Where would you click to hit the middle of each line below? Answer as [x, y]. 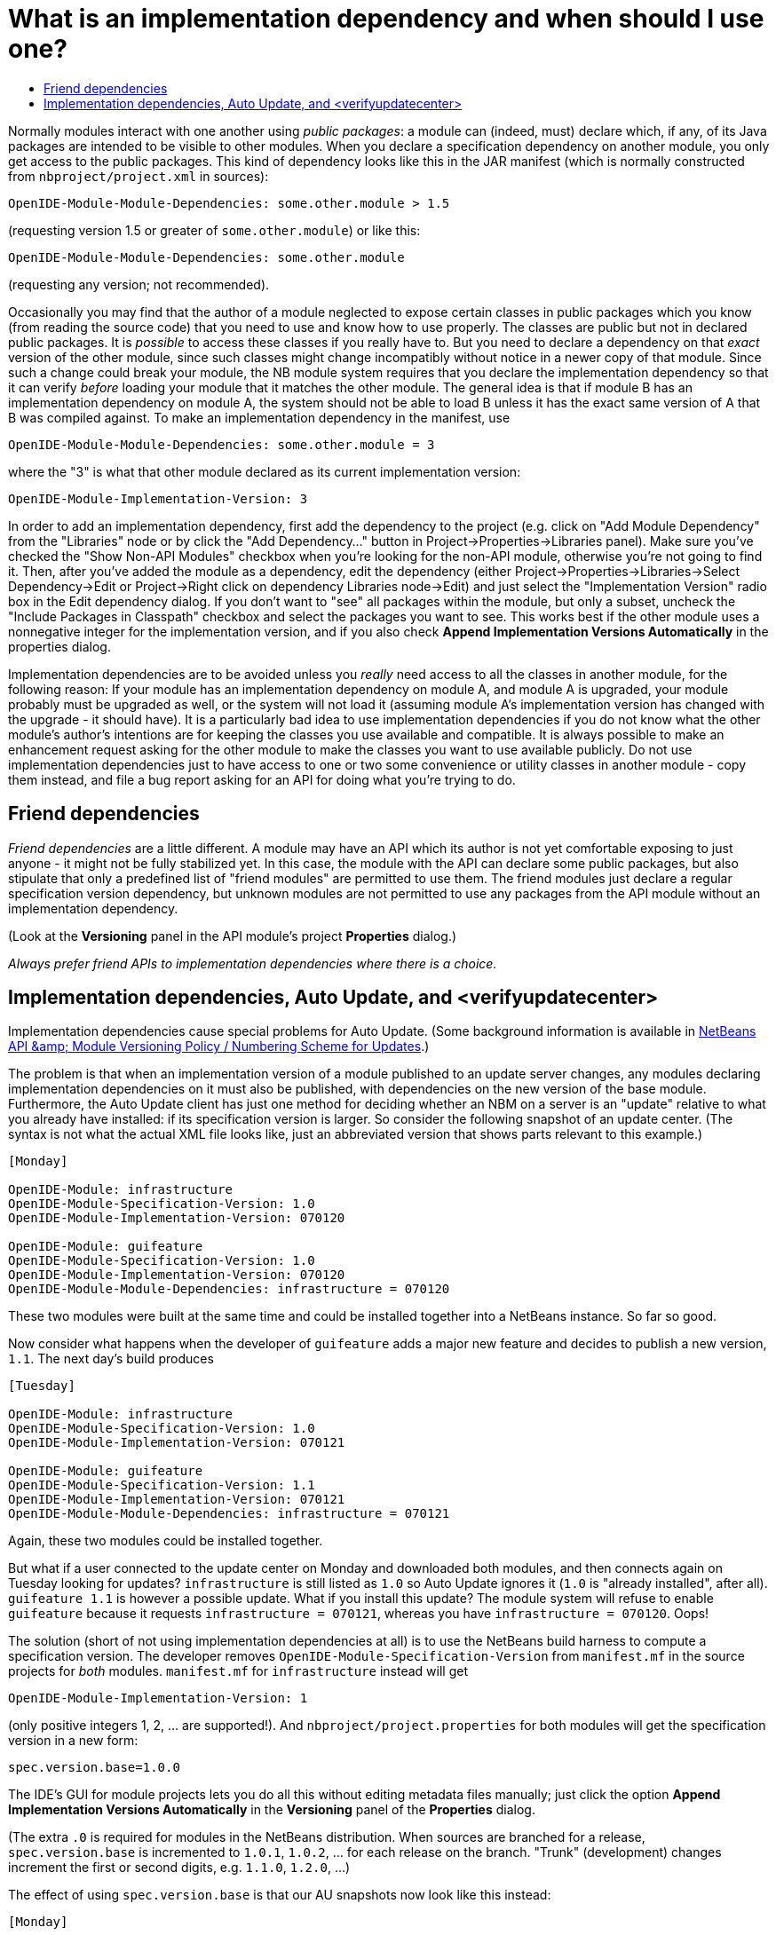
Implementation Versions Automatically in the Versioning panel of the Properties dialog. [272, 1810]
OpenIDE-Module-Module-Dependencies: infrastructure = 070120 [229, 1289]
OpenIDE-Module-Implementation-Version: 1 [158, 1698]
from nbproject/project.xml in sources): [139, 176]
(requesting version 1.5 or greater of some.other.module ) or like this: [214, 230]
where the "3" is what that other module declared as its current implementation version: [265, 471]
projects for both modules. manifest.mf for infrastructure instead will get [238, 1671]
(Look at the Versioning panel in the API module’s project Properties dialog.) [233, 936]
